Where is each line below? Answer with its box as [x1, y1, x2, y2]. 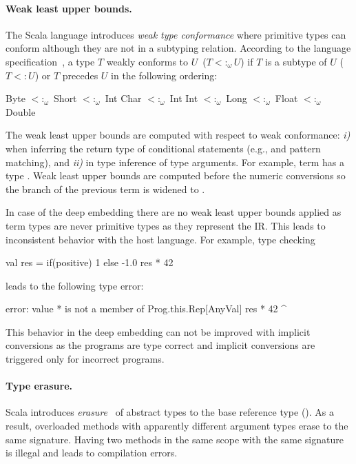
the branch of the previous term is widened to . [6, 181, 205, 196]
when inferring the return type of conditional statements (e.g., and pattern [6, 141, 321, 155]
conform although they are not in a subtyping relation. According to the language [6, 41, 351, 55]
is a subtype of [265, 54, 327, 68]
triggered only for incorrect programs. [6, 352, 165, 366]
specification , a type [6, 54, 95, 68]
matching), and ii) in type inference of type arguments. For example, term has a [6, 154, 344, 169]
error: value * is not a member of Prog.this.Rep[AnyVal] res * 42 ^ [6, 301, 287, 316]
